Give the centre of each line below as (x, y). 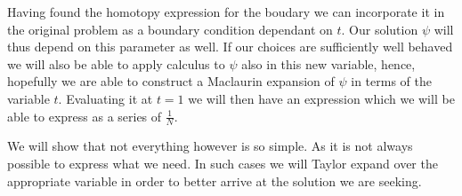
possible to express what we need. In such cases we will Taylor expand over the (223, 163)
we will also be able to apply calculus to (116, 63)
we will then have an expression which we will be (321, 98)
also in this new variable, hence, (328, 63)
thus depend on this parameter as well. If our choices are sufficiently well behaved (230, 47)
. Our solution (380, 29)
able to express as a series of (85, 116)
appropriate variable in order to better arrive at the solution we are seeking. (215, 180)
